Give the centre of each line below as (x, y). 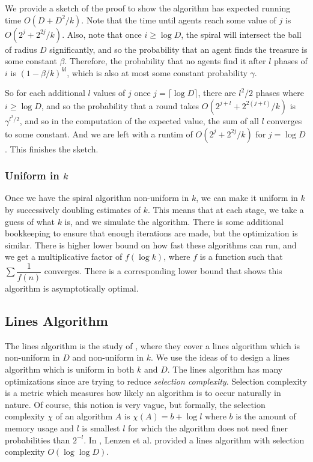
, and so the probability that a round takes (120, 105)
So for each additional (45, 93)
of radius (21, 49)
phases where (280, 93)
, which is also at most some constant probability (157, 72)
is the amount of (266, 416)
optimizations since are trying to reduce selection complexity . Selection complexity (156, 381)
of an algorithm (84, 416)
